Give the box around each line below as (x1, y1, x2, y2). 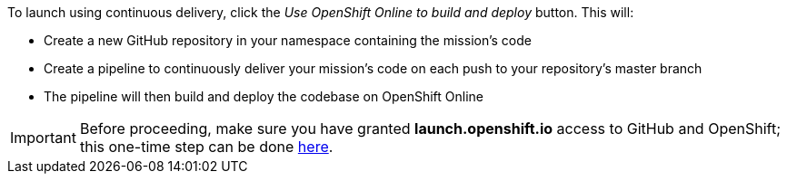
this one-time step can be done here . (79, 138, 334, 156)
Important (10, 129, 76, 147)
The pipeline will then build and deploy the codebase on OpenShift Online (44, 89, 483, 104)
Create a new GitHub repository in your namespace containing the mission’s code (44, 33, 532, 48)
